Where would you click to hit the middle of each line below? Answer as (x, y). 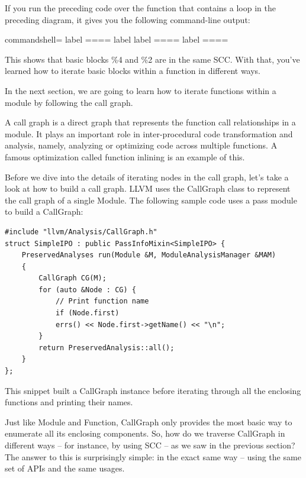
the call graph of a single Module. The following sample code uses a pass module (151, 200)
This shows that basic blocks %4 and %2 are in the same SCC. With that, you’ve (152, 59)
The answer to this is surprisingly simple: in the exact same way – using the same (153, 456)
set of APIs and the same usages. (65, 468)
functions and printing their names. (69, 402)
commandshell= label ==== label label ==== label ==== (117, 39)
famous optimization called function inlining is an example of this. (125, 156)
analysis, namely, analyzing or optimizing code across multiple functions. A (141, 145)
